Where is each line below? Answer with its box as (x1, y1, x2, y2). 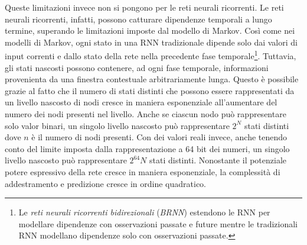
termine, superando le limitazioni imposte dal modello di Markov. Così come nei (5, 24, 295, 37)
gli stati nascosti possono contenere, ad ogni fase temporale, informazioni (5, 61, 269, 73)
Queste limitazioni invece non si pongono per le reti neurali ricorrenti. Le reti (5, 1, 284, 13)
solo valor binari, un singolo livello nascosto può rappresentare (5, 119, 230, 131)
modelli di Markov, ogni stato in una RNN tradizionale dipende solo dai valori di (5, 36, 298, 48)
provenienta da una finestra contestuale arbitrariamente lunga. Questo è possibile (5, 73, 299, 85)
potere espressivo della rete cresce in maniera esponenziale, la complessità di (5, 165, 280, 178)
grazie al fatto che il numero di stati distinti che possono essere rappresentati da (5, 84, 295, 96)
